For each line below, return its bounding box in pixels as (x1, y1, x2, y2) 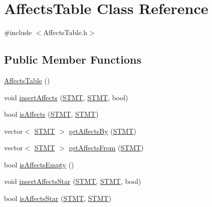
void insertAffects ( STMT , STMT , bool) (4, 92, 128, 102)
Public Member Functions (4, 52, 141, 67)
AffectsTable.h (43, 27, 88, 38)
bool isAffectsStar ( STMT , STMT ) (4, 193, 112, 203)
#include (4, 27, 32, 38)
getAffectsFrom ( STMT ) (69, 142, 144, 153)
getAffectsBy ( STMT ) (69, 125, 136, 136)
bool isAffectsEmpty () (4, 159, 74, 169)
